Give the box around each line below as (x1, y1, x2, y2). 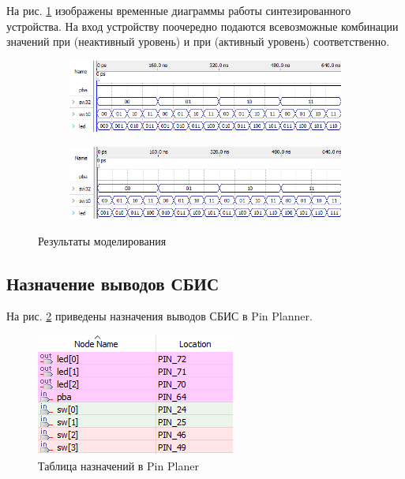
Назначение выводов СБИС (6, 271, 219, 295)
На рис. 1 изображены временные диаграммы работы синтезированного (6, 2, 351, 18)
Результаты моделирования (38, 232, 167, 249)
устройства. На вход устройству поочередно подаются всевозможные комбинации (6, 17, 399, 34)
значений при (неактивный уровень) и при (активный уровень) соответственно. (6, 33, 390, 50)
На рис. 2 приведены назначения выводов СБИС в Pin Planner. (6, 308, 313, 324)
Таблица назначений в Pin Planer (38, 457, 199, 473)
